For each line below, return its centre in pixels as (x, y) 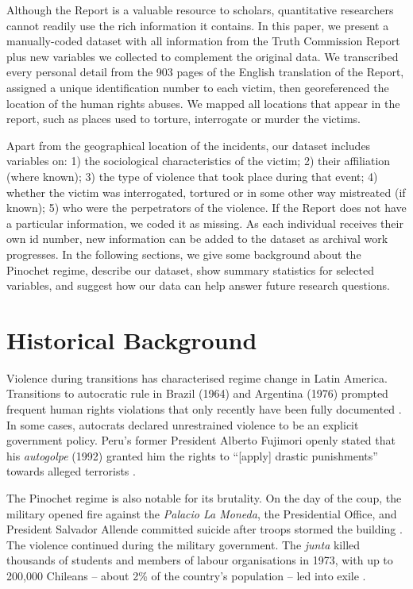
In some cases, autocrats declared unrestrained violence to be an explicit (183, 424)
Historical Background (132, 339)
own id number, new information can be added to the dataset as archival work (197, 239)
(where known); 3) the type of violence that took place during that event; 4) (192, 176)
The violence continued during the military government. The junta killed (183, 544)
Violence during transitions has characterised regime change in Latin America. (197, 377)
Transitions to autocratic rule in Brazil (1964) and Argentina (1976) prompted (197, 393)
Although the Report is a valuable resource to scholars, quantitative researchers (200, 10)
